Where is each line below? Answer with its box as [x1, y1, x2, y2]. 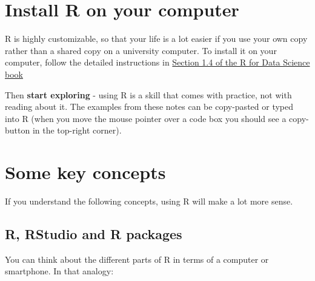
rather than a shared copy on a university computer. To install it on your [5, 44, 277, 56]
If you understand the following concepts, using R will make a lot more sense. [5, 195, 293, 207]
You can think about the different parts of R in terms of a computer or [5, 252, 269, 265]
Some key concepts [5, 160, 166, 185]
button [5, 124, 30, 137]
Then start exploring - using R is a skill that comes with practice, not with [5, 88, 292, 101]
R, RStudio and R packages [5, 224, 182, 243]
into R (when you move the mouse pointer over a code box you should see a [5, 112, 287, 124]
